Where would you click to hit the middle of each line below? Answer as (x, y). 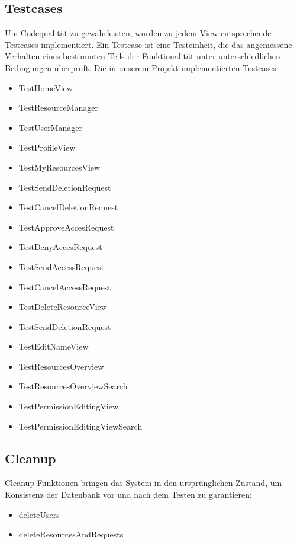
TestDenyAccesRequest (60, 247)
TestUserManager (50, 127)
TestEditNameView (54, 346)
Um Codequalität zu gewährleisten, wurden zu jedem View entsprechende (138, 33)
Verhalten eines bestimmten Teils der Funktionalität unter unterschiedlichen (143, 56)
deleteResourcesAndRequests (71, 534)
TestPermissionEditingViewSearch (80, 426)
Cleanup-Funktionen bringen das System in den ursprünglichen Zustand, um (143, 483)
